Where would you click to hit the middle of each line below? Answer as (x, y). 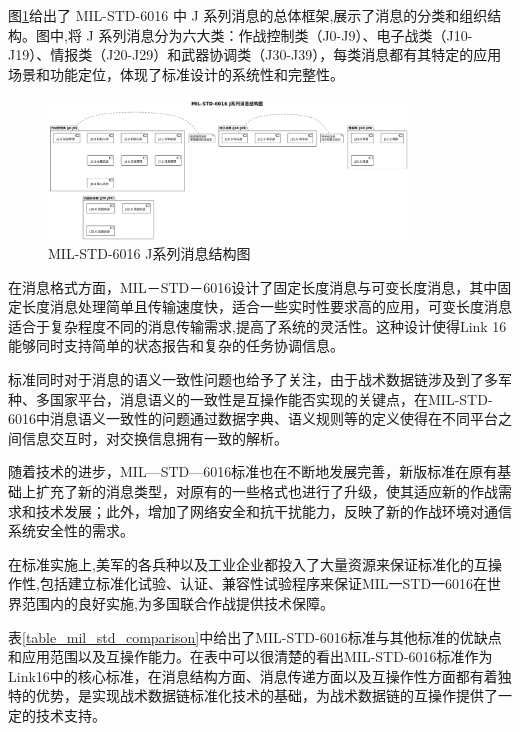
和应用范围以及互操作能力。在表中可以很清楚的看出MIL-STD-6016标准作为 (250, 656)
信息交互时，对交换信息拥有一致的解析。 (154, 437)
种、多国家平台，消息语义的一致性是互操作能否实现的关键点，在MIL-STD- (250, 398)
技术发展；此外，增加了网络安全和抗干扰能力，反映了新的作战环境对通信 (273, 510)
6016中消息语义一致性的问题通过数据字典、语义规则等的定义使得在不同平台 (253, 418)
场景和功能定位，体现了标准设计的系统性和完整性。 (176, 73)
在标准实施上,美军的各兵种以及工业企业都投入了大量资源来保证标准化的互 (248, 563)
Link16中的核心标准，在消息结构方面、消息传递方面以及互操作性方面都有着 (253, 675)
